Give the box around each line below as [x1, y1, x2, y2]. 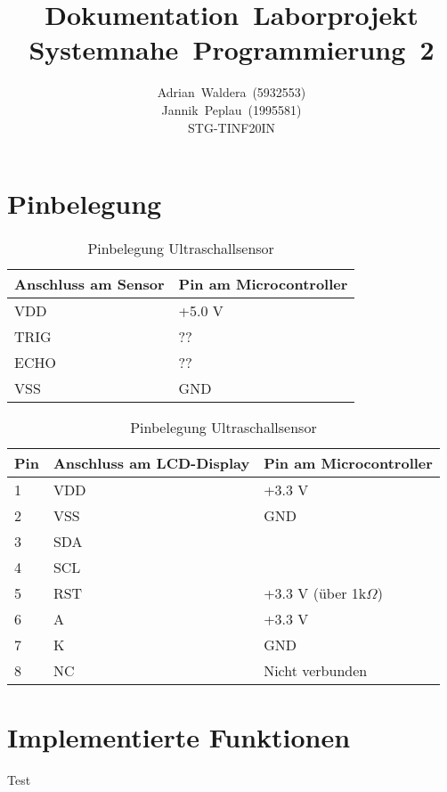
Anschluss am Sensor [14, 274, 165, 295]
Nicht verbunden [264, 660, 368, 682]
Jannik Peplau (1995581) [161, 100, 302, 118]
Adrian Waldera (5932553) [157, 83, 306, 102]
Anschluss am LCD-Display [53, 453, 250, 474]
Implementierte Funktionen [7, 719, 351, 755]
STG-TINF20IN [188, 118, 275, 136]
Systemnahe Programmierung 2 [28, 31, 435, 68]
